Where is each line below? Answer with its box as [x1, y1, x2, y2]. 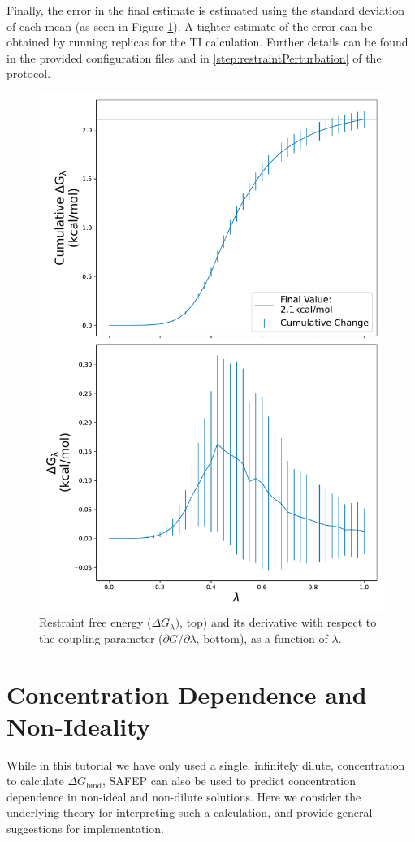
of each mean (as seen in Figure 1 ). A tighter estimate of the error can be [6, 17, 373, 34]
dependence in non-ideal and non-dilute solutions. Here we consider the [6, 788, 361, 805]
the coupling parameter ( [39, 629, 163, 646]
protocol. [6, 65, 51, 82]
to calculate [6, 772, 64, 789]
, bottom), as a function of [196, 629, 328, 646]
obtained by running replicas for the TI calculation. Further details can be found [6, 33, 409, 50]
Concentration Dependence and [6, 677, 367, 710]
